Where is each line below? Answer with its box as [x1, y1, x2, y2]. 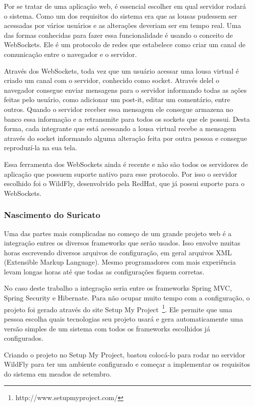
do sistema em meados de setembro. [4, 368, 112, 379]
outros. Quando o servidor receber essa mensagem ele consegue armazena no [4, 104, 233, 114]
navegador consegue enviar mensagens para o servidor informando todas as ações [4, 84, 247, 95]
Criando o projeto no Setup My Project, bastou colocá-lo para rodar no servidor [4, 349, 245, 359]
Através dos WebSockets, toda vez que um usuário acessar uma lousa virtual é [4, 65, 239, 76]
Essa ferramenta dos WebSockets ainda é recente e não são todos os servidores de [4, 159, 248, 169]
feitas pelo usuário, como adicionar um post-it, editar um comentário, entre [4, 94, 230, 105]
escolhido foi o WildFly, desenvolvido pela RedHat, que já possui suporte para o [4, 178, 245, 189]
